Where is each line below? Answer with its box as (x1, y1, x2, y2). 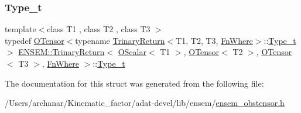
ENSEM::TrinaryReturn (18, 46, 105, 58)
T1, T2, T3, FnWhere (176, 34, 253, 46)
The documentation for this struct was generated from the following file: (5, 77, 264, 89)
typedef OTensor (5, 34, 64, 46)
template (5, 23, 36, 35)
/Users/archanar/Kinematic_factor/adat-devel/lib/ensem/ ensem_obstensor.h (5, 97, 285, 109)
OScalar (118, 46, 146, 58)
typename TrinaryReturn (75, 34, 165, 46)
